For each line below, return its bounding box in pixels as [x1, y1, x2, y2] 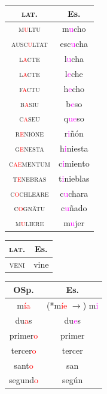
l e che [65, 67, 83, 79]
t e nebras [13, 171, 47, 184]
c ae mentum [9, 156, 50, 169]
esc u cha [60, 37, 88, 50]
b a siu [20, 97, 39, 109]
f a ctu [19, 82, 40, 94]
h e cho [63, 82, 85, 94]
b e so [66, 97, 82, 109]
